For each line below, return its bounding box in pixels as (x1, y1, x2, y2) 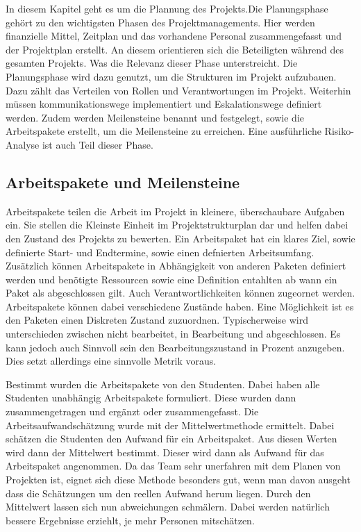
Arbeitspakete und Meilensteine (6, 171, 240, 192)
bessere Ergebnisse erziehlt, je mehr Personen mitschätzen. (6, 513, 255, 527)
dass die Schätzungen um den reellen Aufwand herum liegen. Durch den (6, 485, 311, 500)
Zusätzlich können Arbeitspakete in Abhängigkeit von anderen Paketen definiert (6, 258, 346, 273)
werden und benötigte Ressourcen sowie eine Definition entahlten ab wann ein (6, 272, 337, 286)
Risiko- (324, 124, 354, 138)
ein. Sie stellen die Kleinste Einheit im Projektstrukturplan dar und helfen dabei (6, 217, 349, 232)
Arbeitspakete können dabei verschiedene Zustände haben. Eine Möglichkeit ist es (6, 299, 354, 313)
